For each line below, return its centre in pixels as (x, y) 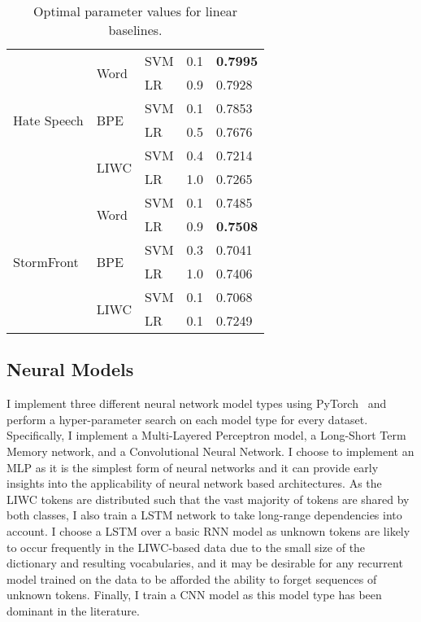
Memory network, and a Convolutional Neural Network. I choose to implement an (210, 451)
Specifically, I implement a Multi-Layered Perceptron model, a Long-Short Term (206, 435)
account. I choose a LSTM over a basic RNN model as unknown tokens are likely (208, 530)
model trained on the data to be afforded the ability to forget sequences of (192, 578)
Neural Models (70, 369)
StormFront (46, 261)
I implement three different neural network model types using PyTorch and (197, 403)
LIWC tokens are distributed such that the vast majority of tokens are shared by (208, 499)
